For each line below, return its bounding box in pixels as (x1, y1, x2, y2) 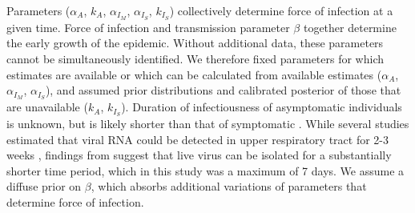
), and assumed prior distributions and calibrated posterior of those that (45, 82, 401, 98)
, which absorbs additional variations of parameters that (91, 178, 367, 195)
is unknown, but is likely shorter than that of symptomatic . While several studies (6, 115, 409, 131)
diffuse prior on (6, 178, 82, 195)
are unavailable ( (6, 98, 88, 115)
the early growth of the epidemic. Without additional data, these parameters (6, 34, 384, 51)
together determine (303, 18, 397, 35)
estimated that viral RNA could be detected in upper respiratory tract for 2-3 (6, 131, 389, 147)
